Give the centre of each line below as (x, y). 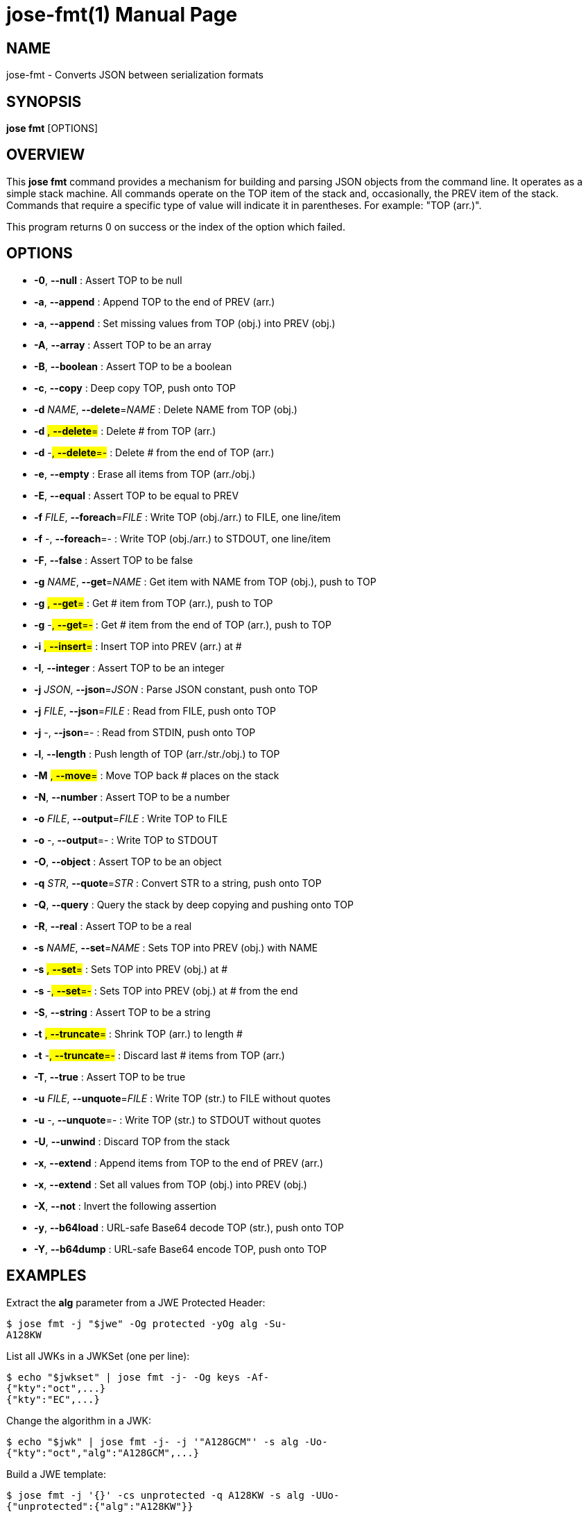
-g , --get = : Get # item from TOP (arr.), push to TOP (154, 603)
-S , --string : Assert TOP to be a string (122, 1012)
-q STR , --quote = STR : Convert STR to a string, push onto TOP (178, 883)
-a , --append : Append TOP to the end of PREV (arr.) (155, 301)
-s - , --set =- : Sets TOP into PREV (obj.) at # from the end (166, 990)
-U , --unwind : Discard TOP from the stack (132, 1141)
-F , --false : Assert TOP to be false (114, 560)
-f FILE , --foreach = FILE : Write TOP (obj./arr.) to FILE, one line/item (188, 517)
